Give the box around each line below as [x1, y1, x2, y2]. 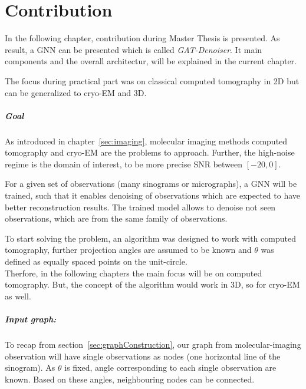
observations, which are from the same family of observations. [5, 212, 228, 225]
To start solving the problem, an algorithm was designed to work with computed [5, 232, 296, 244]
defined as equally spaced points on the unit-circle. [5, 255, 187, 267]
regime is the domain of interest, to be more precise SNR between [5, 157, 243, 170]
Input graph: [5, 312, 57, 325]
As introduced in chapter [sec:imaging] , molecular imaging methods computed [5, 134, 288, 147]
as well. [5, 289, 31, 302]
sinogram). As [5, 361, 55, 374]
